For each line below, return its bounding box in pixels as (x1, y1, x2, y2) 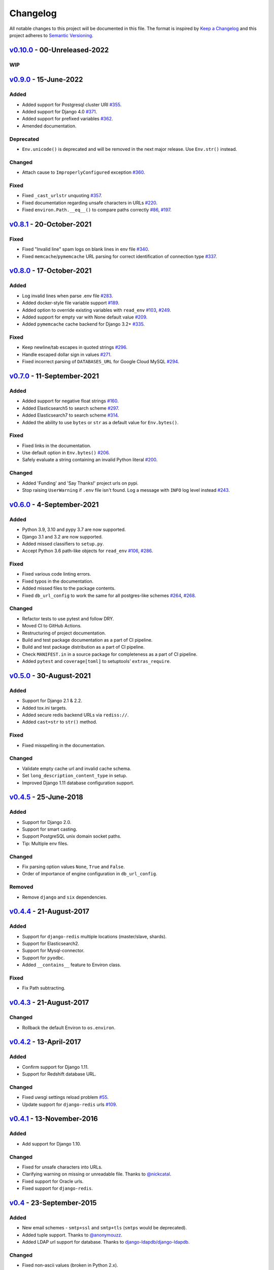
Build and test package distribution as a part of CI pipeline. (22, 644, 145, 650)
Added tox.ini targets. (22, 705, 67, 711)
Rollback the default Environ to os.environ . (22, 1024, 116, 1031)
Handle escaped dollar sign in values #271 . (22, 351, 112, 358)
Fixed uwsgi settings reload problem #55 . (22, 1094, 109, 1100)
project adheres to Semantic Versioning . (9, 32, 93, 38)
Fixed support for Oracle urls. (22, 1178, 84, 1184)
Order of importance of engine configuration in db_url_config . (22, 871, 157, 877)
